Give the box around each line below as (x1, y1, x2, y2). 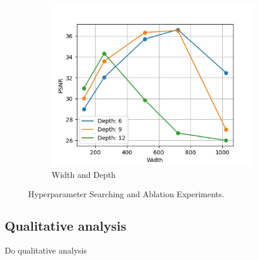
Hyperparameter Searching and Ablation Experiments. (28, 188, 225, 200)
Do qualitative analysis (5, 244, 87, 256)
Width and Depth (52, 168, 116, 180)
